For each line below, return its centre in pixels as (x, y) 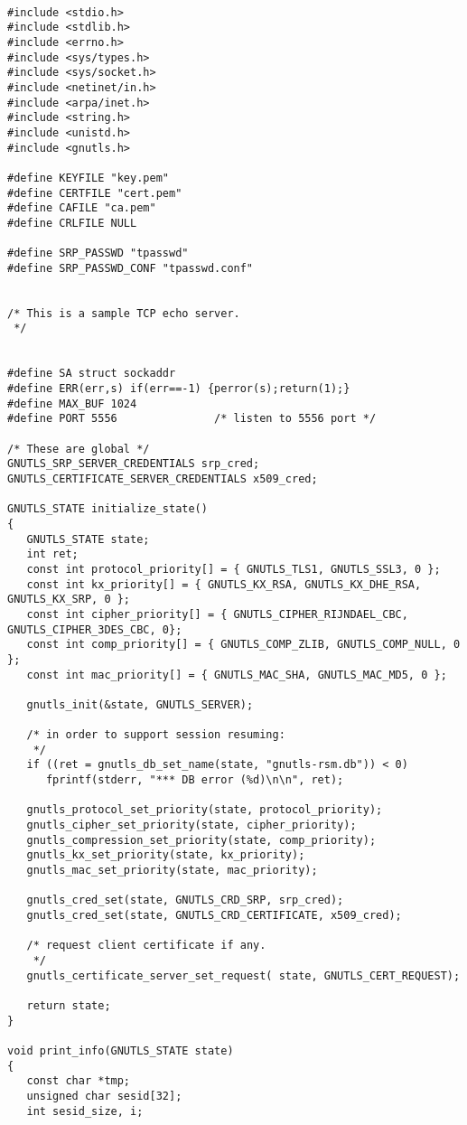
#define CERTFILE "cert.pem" (95, 193)
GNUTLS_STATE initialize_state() (107, 509)
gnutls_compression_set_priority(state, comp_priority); (201, 840)
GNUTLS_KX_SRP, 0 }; (69, 600)
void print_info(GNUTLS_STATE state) (121, 1050)
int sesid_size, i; (85, 1111)
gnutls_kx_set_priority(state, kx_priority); (166, 855)
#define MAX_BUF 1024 (72, 403)
